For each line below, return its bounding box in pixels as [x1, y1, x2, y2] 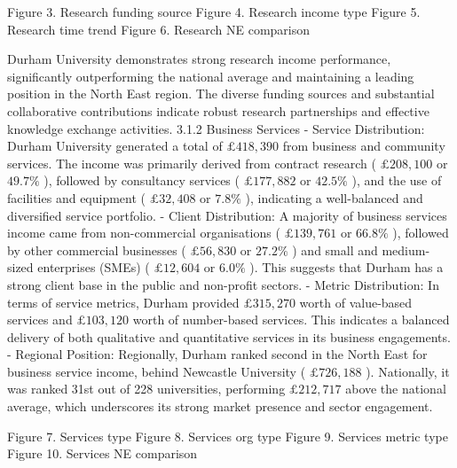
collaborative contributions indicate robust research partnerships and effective [7, 101, 429, 120]
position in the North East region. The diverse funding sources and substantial [7, 84, 435, 103]
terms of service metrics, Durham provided [7, 292, 240, 311]
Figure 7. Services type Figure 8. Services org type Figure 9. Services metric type [7, 426, 448, 445]
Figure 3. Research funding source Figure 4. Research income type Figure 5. [7, 3, 421, 20]
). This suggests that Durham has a [249, 258, 444, 277]
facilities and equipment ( [7, 188, 146, 207]
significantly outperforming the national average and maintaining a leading [7, 66, 414, 85]
